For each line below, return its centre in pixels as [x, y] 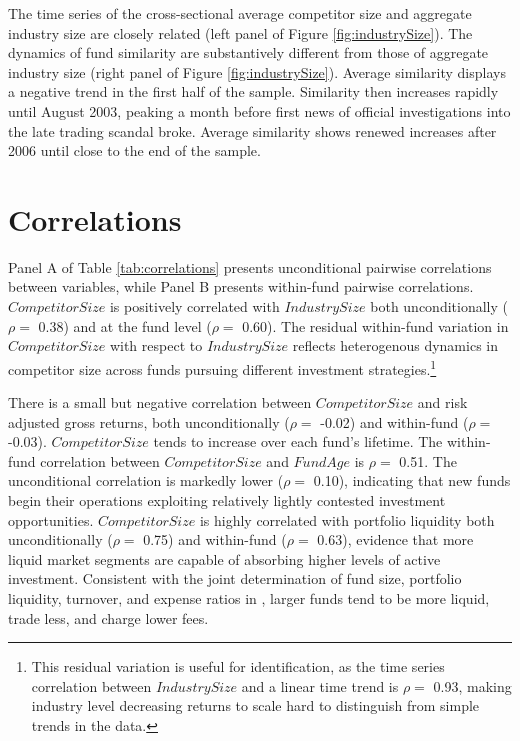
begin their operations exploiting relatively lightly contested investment [227, 500]
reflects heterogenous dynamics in [395, 345]
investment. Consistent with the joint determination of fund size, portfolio [235, 578]
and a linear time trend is [320, 685]
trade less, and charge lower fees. [108, 617]
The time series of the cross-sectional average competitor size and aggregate [240, 13]
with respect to [156, 345]
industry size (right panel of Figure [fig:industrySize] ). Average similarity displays [257, 71]
